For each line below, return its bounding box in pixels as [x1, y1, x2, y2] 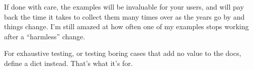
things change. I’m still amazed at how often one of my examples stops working [4, 21, 249, 32]
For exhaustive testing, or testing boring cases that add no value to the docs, [4, 48, 241, 58]
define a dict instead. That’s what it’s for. [4, 57, 133, 68]
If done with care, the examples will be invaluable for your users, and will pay [4, 2, 244, 12]
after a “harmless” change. [4, 31, 86, 41]
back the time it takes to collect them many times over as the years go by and [4, 11, 245, 22]
